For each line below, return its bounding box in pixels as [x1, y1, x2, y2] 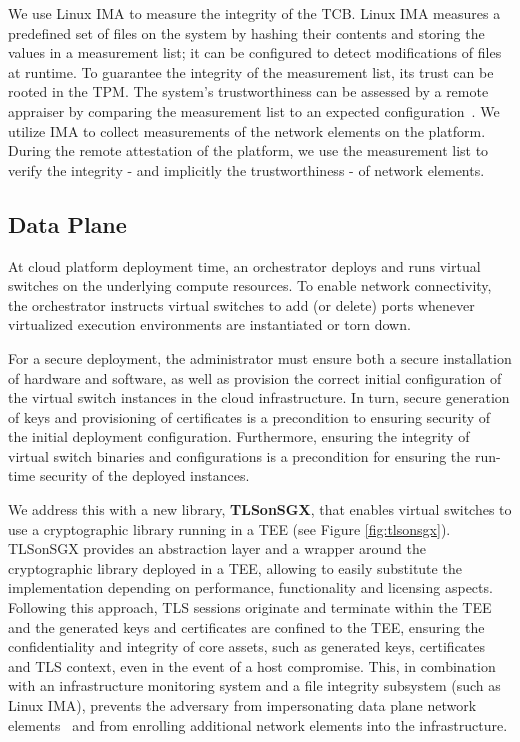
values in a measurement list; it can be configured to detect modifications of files [8, 42, 502, 63]
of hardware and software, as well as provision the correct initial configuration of [8, 367, 502, 388]
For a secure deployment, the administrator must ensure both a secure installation [8, 347, 512, 368]
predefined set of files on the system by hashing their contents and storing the [8, 22, 485, 43]
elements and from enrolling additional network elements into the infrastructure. [8, 714, 508, 735]
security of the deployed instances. [39, 465, 250, 486]
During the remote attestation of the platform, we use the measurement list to [8, 140, 489, 161]
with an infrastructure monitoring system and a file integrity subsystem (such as [8, 675, 501, 696]
